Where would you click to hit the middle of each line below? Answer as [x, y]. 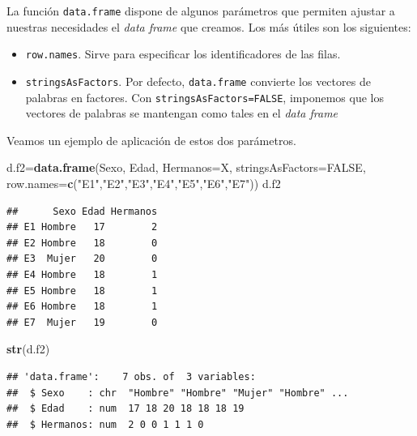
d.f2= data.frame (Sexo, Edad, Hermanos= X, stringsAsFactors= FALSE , [186, 167]
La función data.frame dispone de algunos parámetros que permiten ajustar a [201, 11]
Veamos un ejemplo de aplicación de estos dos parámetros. [151, 140]
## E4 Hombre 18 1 [82, 274]
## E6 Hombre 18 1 [82, 307]
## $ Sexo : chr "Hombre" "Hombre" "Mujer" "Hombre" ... [178, 393]
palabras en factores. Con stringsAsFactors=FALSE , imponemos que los [204, 97]
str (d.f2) [28, 349]
